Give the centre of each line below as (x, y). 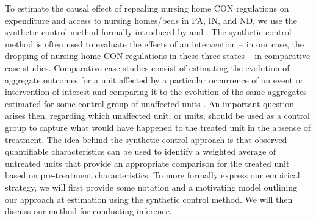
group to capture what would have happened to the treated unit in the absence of (158, 127)
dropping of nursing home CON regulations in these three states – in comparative (158, 56)
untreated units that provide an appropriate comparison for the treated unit (147, 163)
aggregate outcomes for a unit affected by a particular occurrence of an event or (154, 79)
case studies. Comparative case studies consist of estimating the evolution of (147, 67)
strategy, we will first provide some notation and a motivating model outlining (151, 187)
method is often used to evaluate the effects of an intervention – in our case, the (154, 44)
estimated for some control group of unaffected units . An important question (150, 103)
